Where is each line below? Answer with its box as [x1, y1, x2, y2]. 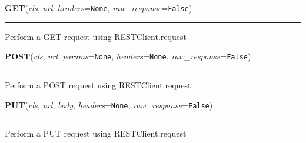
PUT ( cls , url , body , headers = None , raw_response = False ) [5, 98, 213, 111]
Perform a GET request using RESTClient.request [5, 30, 187, 42]
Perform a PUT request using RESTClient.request [5, 127, 187, 139]
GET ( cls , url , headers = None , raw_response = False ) [5, 2, 192, 14]
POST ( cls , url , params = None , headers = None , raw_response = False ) [5, 50, 251, 62]
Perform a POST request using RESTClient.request [5, 78, 191, 91]
